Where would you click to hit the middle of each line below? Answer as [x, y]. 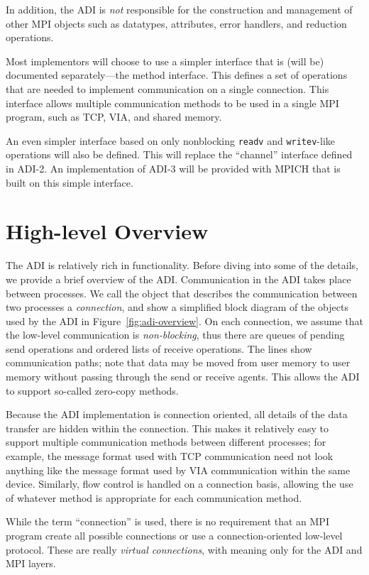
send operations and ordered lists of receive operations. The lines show [159, 348]
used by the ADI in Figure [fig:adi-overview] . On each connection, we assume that [184, 321]
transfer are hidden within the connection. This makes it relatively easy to [167, 428]
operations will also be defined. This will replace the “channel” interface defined [179, 154]
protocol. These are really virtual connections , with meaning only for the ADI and [184, 549]
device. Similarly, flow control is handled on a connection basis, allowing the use [180, 484]
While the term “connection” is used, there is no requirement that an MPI [167, 521]
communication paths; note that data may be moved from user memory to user [178, 362]
